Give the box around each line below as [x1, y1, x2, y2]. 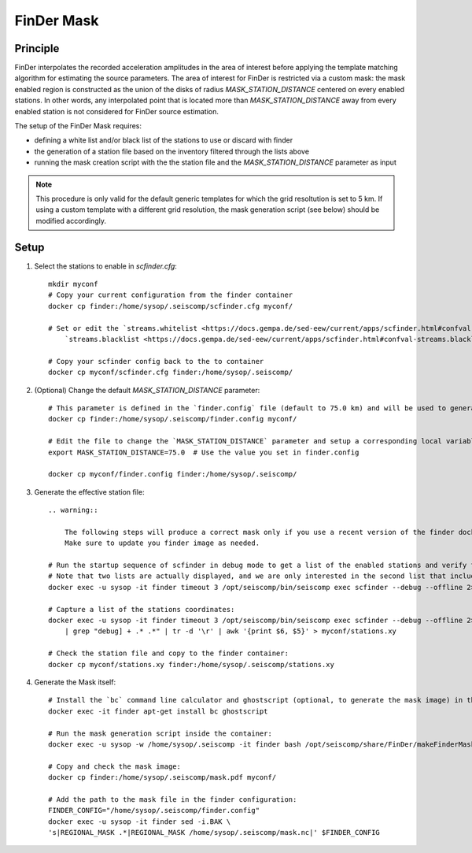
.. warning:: [48, 506, 98, 515]
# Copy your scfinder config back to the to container [48, 357, 264, 365]
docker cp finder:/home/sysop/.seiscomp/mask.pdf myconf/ [48, 773, 277, 782]
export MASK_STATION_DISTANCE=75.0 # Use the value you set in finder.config [48, 447, 360, 457]
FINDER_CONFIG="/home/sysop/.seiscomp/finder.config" [48, 806, 260, 815]
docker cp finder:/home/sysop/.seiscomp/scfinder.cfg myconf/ [48, 302, 293, 310]
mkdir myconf [48, 280, 98, 289]
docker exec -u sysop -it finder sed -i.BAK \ [48, 817, 231, 826]
